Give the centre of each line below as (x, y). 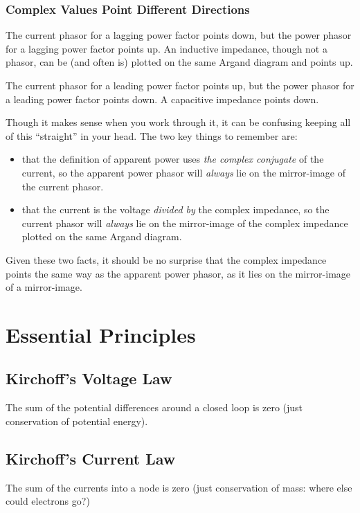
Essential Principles (101, 334)
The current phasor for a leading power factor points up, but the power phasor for (180, 85)
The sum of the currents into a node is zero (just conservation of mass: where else (179, 487)
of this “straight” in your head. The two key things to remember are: (152, 135)
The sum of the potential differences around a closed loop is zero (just (154, 407)
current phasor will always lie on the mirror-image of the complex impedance (185, 223)
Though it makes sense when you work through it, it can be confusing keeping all (178, 122)
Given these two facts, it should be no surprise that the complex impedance (166, 259)
